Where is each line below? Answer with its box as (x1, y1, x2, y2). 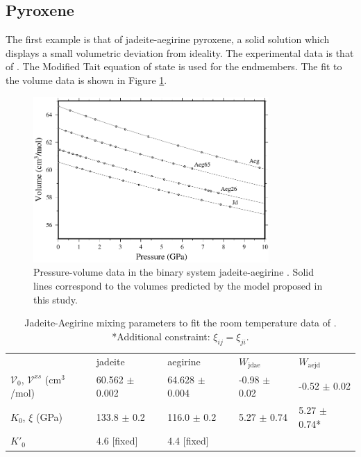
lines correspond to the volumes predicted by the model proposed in (33, 279, 323, 293)
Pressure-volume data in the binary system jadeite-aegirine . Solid (33, 265, 314, 279)
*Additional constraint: (112, 329, 210, 343)
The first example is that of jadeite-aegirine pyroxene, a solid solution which (6, 32, 330, 47)
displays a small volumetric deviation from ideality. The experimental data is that (6, 45, 354, 60)
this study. (33, 292, 78, 306)
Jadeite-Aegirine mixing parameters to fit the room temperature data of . (24, 315, 337, 330)
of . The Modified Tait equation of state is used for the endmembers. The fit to (6, 59, 342, 74)
